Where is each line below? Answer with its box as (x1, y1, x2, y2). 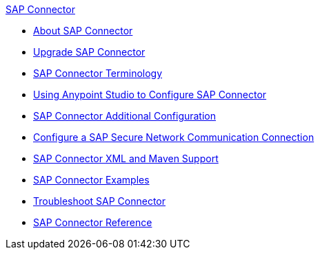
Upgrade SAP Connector (33, 46, 146, 58)
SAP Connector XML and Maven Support (33, 153, 219, 164)
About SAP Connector (33, 25, 133, 36)
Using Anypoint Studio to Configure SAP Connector (33, 89, 267, 100)
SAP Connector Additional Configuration (33, 110, 217, 122)
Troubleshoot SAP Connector (33, 195, 166, 207)
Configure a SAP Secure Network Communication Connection (33, 131, 314, 143)
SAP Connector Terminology (33, 67, 163, 79)
